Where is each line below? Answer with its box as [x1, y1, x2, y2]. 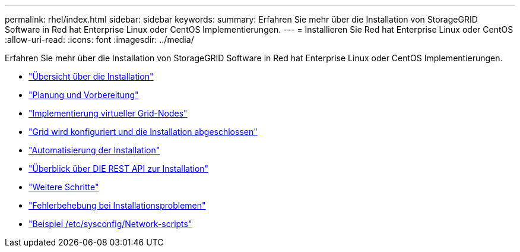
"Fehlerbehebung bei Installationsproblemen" [28, 200, 206, 210]
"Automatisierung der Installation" [28, 145, 160, 155]
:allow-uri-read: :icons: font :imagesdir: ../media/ [5, 34, 194, 45]
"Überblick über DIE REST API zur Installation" [28, 163, 209, 174]
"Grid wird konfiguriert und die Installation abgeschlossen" [28, 127, 258, 137]
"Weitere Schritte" [28, 182, 99, 192]
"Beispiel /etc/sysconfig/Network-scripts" [28, 219, 192, 229]
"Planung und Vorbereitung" [28, 90, 139, 100]
